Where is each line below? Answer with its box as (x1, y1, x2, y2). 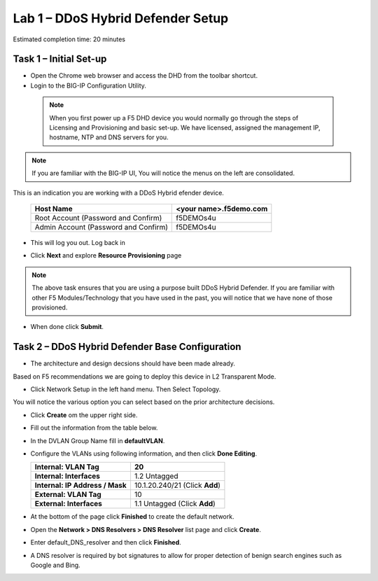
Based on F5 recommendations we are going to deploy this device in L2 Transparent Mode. (13, 372, 276, 381)
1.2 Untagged (134, 471, 178, 481)
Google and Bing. (30, 561, 80, 569)
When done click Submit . (30, 323, 104, 331)
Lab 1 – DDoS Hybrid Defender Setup (13, 10, 229, 26)
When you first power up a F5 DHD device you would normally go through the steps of (49, 113, 299, 122)
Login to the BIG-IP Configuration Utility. (30, 81, 147, 90)
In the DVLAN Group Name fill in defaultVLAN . (30, 436, 165, 444)
